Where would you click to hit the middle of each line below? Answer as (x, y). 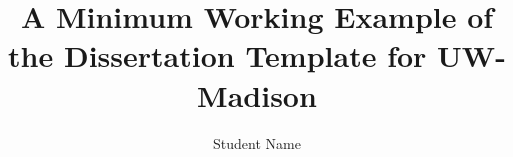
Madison (257, 94)
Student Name (257, 142)
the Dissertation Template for (217, 55)
